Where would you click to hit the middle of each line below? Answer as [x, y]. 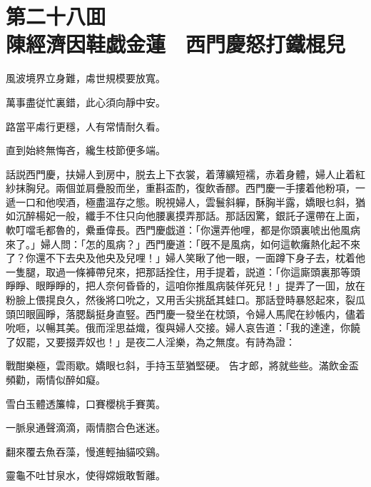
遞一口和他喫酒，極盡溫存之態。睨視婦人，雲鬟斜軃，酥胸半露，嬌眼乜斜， [181, 201]
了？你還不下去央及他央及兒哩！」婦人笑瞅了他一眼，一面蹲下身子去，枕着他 [185, 258]
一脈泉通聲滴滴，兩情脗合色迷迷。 [86, 427]
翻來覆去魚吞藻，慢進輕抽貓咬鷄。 [86, 451]
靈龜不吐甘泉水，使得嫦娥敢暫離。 [86, 475]
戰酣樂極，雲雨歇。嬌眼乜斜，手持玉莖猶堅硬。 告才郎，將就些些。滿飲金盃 [182, 365]
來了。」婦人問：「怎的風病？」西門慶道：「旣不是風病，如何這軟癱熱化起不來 [183, 243]
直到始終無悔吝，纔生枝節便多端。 [86, 150]
